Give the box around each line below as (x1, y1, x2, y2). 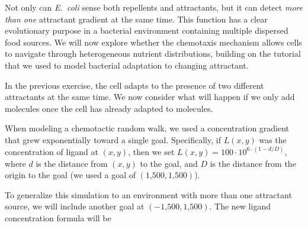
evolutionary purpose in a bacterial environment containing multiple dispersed (5, 24, 288, 37)
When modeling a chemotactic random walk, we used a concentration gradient (5, 122, 290, 134)
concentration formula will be (5, 211, 111, 224)
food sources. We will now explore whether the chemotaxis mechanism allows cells (5, 35, 302, 48)
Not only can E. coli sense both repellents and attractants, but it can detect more (5, 1, 303, 13)
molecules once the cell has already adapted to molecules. (5, 102, 213, 114)
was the (259, 133, 287, 146)
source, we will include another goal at (5, 200, 145, 212)
